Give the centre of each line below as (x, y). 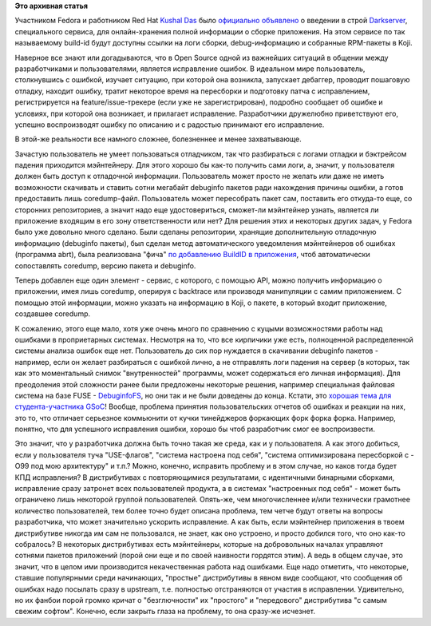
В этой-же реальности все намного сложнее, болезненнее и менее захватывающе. (158, 139)
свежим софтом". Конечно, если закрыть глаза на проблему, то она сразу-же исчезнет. (165, 612)
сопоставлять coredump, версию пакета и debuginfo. (105, 265)
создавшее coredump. (53, 314)
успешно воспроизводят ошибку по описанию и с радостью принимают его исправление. (170, 125)
